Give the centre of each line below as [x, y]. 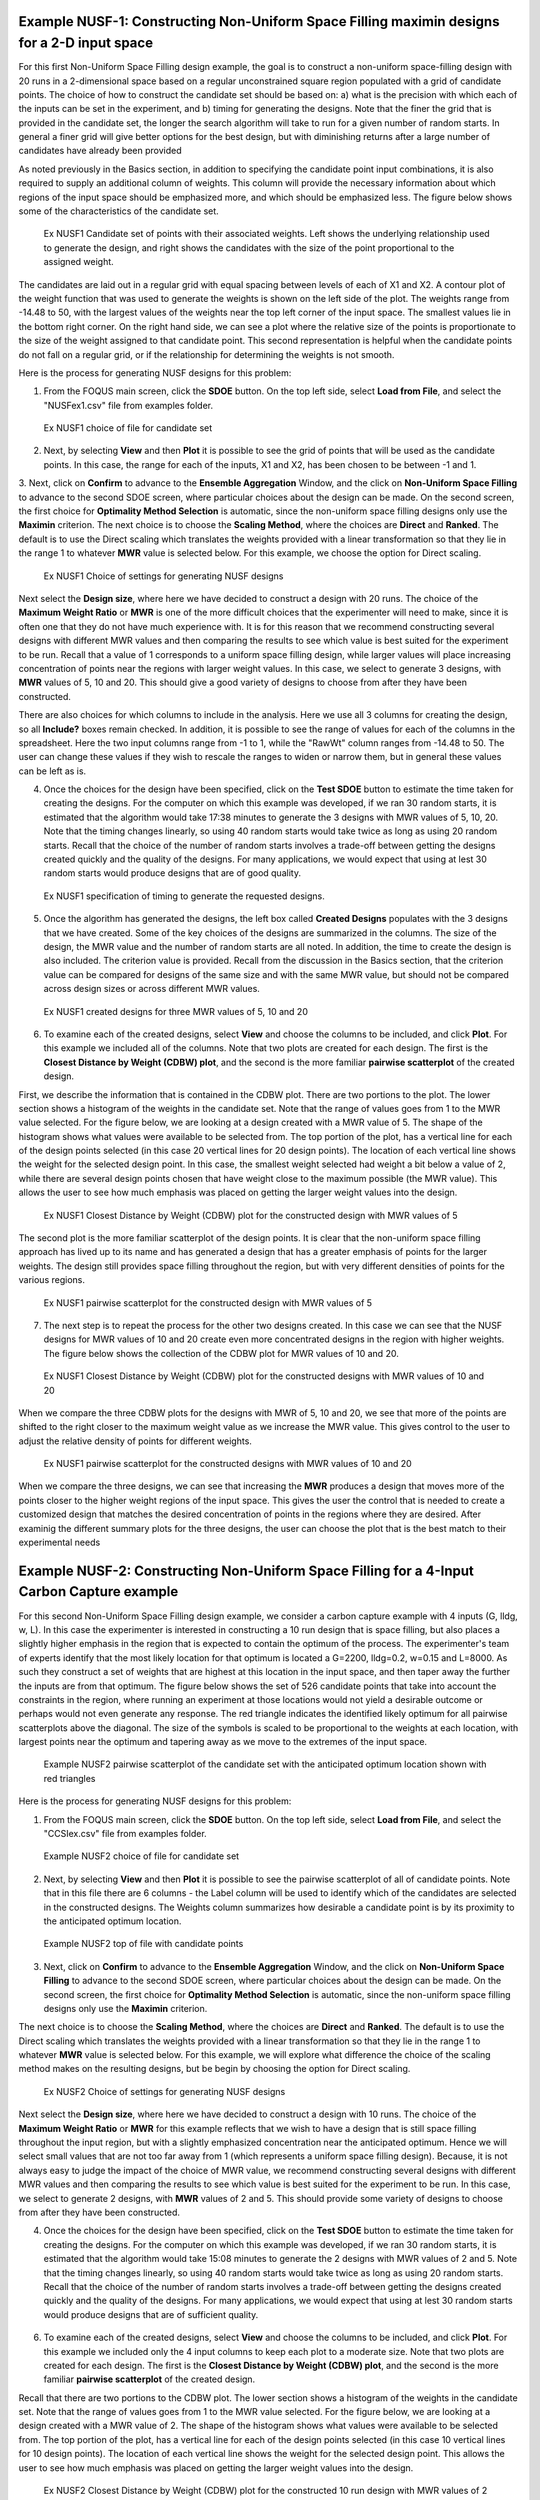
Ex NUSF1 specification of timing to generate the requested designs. [184, 896]
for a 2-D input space [86, 43]
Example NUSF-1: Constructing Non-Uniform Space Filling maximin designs [259, 21]
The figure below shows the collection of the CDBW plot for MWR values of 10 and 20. [221, 1353]
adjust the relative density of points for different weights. [135, 1441]
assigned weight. [78, 262]
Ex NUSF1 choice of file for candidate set [128, 428]
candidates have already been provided [100, 151]
